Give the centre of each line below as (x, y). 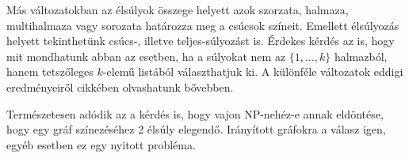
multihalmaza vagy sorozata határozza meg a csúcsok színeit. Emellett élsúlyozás (203, 25)
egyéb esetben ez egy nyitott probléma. (101, 144)
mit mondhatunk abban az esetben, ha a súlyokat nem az (146, 56)
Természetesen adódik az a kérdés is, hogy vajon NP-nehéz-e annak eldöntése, (195, 113)
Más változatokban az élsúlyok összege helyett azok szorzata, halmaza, (178, 9)
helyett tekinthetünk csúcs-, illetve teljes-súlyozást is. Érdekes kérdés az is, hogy (201, 41)
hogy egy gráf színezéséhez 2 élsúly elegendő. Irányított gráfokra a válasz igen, (196, 129)
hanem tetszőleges (50, 71)
